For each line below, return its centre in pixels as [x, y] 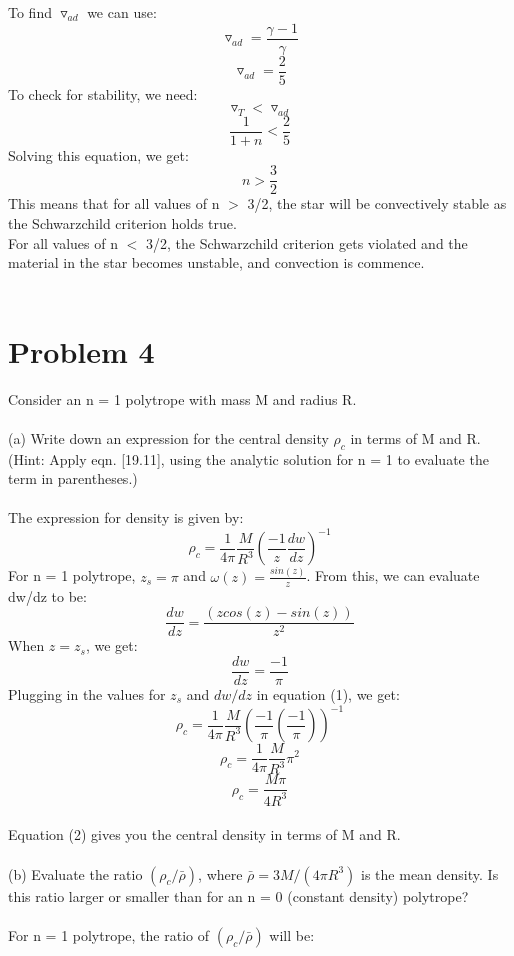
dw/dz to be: [47, 595]
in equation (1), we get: [328, 693]
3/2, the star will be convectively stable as [377, 203]
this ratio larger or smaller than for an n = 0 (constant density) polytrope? [238, 895]
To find [30, 12]
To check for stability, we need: [103, 93]
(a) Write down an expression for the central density [168, 437]
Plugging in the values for [87, 693]
